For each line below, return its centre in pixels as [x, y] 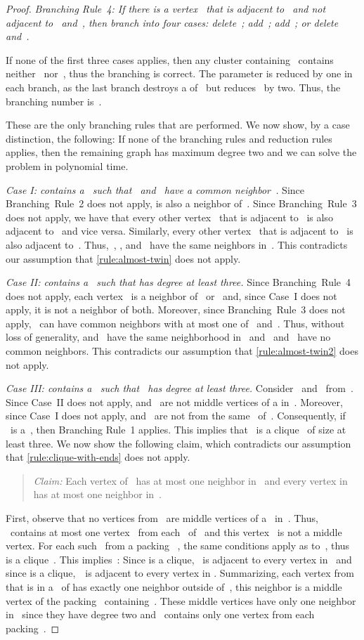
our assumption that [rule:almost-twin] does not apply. [123, 258]
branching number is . [54, 101]
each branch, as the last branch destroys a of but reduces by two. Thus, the [173, 87]
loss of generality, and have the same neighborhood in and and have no [168, 337]
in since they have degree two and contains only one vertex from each [160, 614]
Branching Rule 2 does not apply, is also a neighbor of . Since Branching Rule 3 [181, 203]
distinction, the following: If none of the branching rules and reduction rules [169, 138]
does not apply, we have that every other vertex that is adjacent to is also [169, 217]
